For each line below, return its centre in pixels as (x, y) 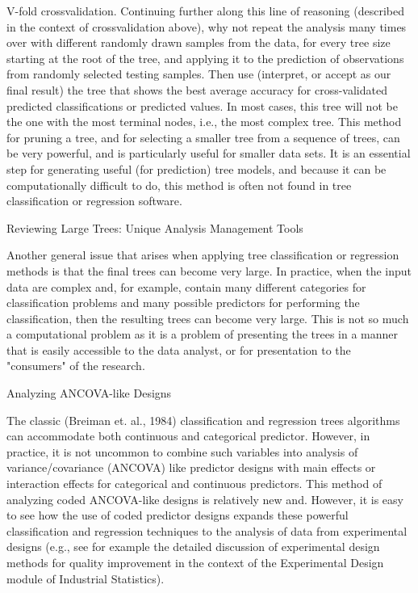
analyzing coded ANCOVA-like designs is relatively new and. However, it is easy (205, 499)
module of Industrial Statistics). (86, 578)
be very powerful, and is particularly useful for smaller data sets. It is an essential (209, 153)
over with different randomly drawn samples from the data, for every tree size (199, 42)
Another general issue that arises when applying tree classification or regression (203, 255)
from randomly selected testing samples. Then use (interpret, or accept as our (199, 74)
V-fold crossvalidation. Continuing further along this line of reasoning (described (205, 11)
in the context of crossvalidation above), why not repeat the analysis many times (207, 26)
